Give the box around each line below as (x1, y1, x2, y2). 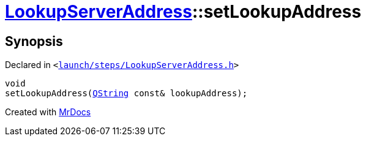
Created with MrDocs (5, 107, 91, 118)
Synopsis (5, 33, 63, 49)
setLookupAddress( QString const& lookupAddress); (5, 88, 248, 99)
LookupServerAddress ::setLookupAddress (5, 1, 362, 22)
